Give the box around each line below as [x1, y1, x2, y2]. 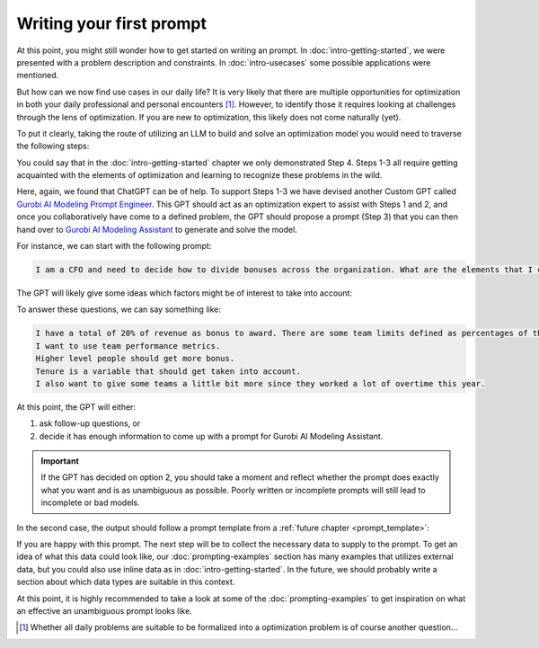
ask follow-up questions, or [39, 418, 141, 429]
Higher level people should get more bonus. [35, 353, 235, 364]
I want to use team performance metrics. [35, 341, 221, 351]
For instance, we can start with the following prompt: [16, 241, 212, 252]
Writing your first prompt [16, 13, 207, 33]
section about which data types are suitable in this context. [16, 576, 235, 588]
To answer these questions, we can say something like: [16, 304, 222, 315]
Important [40, 456, 80, 466]
